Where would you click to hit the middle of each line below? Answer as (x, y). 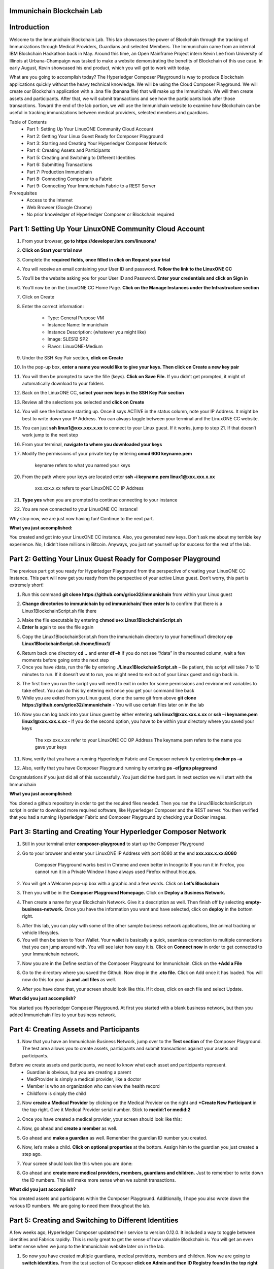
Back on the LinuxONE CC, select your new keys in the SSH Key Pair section (103, 393)
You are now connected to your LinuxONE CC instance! (80, 509)
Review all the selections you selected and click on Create (83, 402)
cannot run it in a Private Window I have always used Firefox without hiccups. (116, 872)
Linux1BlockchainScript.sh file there (59, 611)
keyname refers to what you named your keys (82, 465)
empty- (253, 902)
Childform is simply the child (56, 1093)
